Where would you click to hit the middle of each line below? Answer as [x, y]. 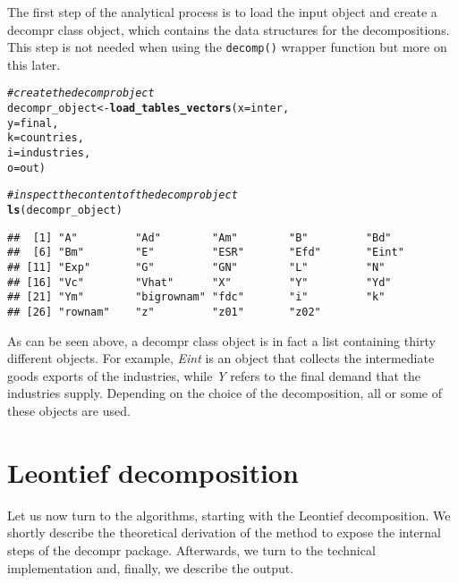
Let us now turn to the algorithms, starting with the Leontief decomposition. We [229, 515]
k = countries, [46, 138]
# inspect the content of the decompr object [123, 195]
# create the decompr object [81, 93]
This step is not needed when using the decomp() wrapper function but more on [227, 47]
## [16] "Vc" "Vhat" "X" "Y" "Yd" [199, 282]
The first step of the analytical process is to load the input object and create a [222, 12]
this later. [34, 64]
